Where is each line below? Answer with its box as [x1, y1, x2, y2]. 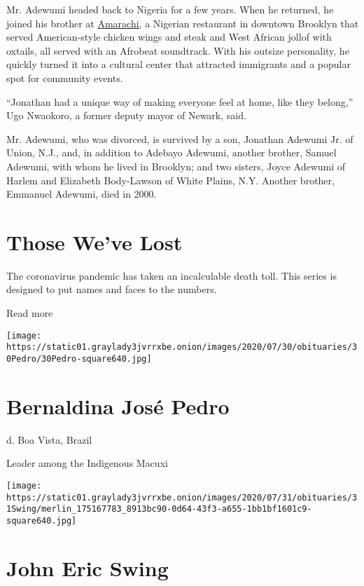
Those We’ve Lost [6, 227, 183, 256]
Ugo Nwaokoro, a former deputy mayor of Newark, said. [6, 108, 246, 123]
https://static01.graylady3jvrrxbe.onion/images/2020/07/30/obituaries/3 [6, 342, 358, 353]
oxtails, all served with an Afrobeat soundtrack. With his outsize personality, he [6, 43, 349, 57]
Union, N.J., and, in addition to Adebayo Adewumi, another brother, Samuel [6, 145, 337, 160]
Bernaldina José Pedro [6, 391, 230, 420]
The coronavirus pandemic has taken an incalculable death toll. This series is [6, 268, 337, 282]
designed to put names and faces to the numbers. [6, 282, 217, 297]
